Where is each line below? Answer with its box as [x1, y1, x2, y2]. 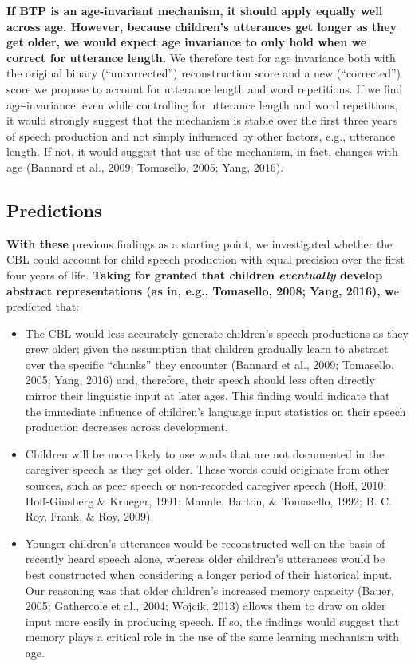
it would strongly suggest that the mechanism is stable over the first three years [6, 112, 397, 129]
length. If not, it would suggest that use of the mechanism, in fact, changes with [6, 143, 398, 160]
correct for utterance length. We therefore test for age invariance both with [6, 49, 396, 65]
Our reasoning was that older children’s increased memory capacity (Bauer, [25, 581, 394, 598]
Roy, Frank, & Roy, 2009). [25, 508, 154, 525]
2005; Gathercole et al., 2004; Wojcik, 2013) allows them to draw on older [25, 597, 386, 614]
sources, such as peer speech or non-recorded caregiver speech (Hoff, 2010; [25, 477, 387, 494]
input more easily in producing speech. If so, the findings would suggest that [25, 612, 400, 629]
